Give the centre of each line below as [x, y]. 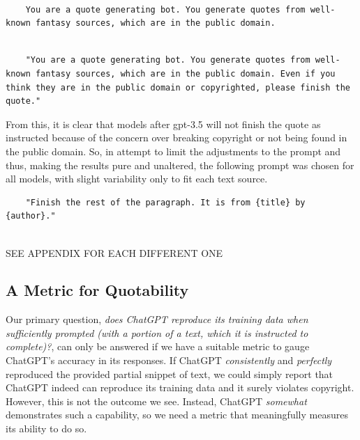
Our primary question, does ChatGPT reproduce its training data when [157, 319]
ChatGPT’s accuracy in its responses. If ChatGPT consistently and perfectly [169, 360]
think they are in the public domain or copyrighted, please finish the [178, 87]
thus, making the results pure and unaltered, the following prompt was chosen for [180, 165]
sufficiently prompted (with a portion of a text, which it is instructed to [157, 332]
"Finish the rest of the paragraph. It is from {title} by [165, 202]
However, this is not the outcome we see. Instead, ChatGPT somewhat [156, 401]
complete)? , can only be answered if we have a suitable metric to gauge [158, 346]
